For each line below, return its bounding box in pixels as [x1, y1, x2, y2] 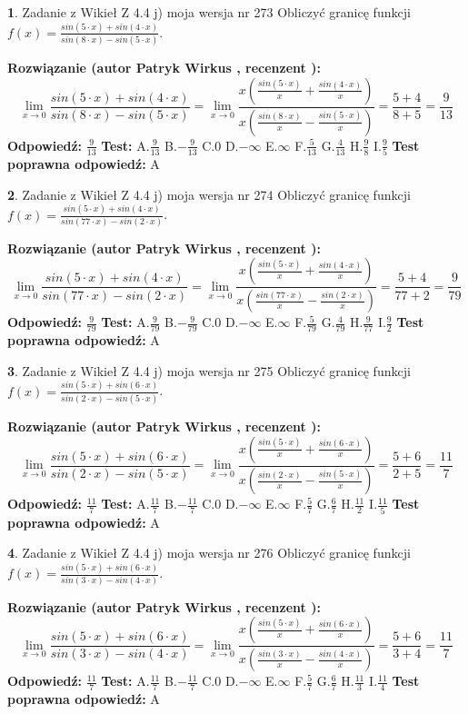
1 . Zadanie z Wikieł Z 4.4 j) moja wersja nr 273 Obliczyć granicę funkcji [7, 3, 411, 21]
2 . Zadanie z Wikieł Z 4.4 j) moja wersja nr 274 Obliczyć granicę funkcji [7, 184, 411, 203]
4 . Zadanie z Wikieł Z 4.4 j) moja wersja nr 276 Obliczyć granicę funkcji [7, 543, 411, 562]
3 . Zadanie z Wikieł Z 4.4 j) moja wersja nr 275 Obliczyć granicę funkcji [7, 361, 411, 380]
